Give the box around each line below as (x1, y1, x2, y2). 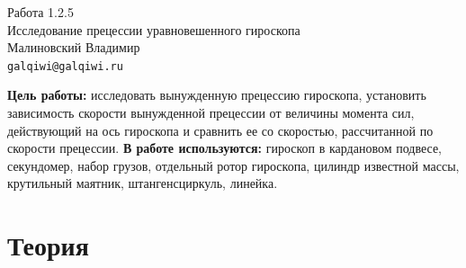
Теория (7, 227, 89, 264)
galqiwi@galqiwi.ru (7, 59, 123, 73)
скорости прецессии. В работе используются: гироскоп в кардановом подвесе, (7, 138, 443, 157)
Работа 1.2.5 (7, 3, 74, 21)
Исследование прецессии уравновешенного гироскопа (7, 20, 300, 39)
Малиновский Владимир (7, 38, 140, 57)
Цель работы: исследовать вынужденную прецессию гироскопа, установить (7, 85, 426, 104)
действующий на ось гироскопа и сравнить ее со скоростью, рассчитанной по (7, 121, 434, 139)
